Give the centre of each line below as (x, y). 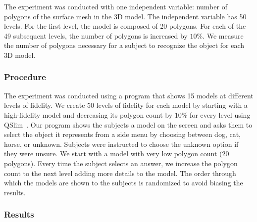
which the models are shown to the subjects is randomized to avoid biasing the (124, 183)
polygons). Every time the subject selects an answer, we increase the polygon (121, 163)
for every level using (220, 114)
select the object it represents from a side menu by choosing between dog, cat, (122, 134)
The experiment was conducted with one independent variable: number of (116, 6)
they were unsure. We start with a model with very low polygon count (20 (117, 154)
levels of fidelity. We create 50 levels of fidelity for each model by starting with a (126, 105)
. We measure (223, 35)
